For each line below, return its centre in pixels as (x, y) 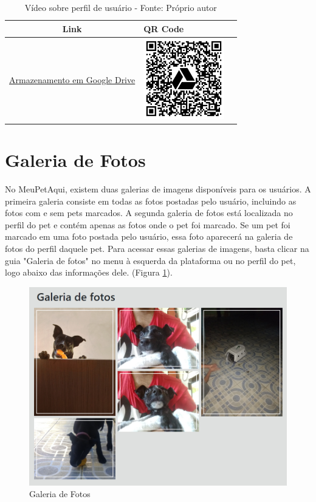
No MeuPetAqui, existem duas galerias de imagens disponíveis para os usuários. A (158, 188)
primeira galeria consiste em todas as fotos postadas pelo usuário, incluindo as (151, 201)
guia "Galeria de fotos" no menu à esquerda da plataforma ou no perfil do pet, (150, 260)
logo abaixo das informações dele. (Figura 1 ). (89, 272)
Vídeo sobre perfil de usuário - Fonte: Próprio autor (121, 7)
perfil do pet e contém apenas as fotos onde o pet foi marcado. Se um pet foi (148, 224)
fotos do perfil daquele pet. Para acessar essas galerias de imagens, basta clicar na (157, 248)
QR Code (164, 28)
